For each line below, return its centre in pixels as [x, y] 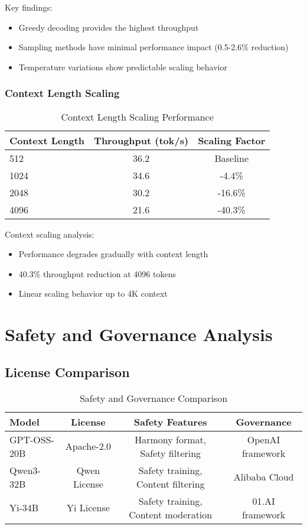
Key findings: [29, 7]
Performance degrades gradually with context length [113, 254]
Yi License [88, 508]
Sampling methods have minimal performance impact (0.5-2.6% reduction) [153, 47]
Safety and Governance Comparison [153, 398]
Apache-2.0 [88, 446]
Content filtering [170, 483]
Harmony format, [171, 439]
